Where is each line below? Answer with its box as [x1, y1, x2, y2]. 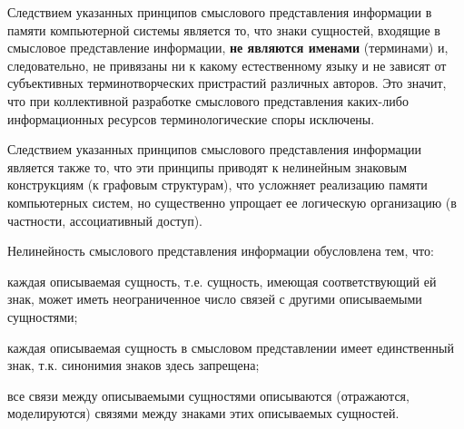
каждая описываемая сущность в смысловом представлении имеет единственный [7, 337, 454, 356]
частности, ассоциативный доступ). [7, 210, 203, 229]
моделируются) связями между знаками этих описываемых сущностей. [7, 404, 400, 423]
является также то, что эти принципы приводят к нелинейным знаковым [7, 157, 408, 176]
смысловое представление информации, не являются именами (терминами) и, [7, 38, 449, 57]
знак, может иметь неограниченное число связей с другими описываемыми [7, 289, 422, 308]
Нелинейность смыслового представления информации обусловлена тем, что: [7, 241, 434, 260]
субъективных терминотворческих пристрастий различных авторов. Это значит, [7, 73, 447, 93]
